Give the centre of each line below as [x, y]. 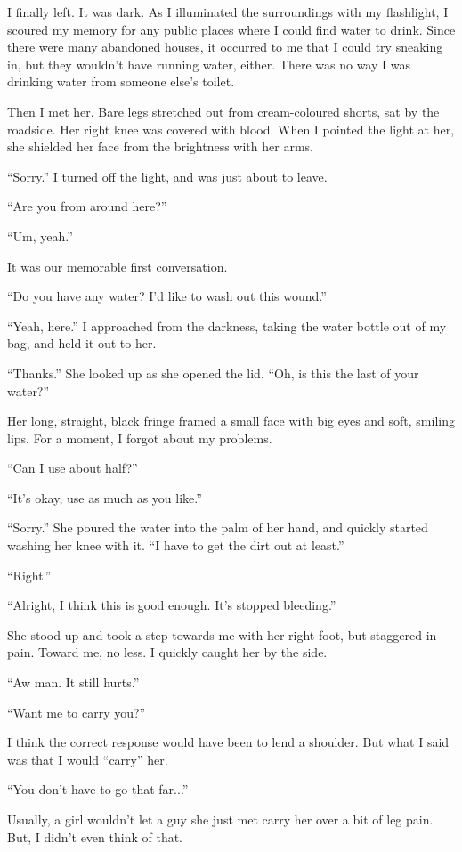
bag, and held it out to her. [82, 343]
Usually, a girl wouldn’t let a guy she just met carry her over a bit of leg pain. [220, 819]
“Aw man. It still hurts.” [73, 682]
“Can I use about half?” [73, 468]
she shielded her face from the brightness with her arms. [160, 146]
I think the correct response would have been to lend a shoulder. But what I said [228, 742]
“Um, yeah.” [40, 235]
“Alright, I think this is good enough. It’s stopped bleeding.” [172, 605]
